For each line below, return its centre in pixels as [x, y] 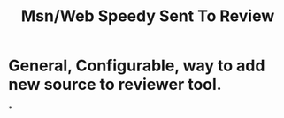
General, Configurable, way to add [137, 66]
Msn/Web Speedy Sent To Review [148, 16]
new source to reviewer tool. [115, 85]
